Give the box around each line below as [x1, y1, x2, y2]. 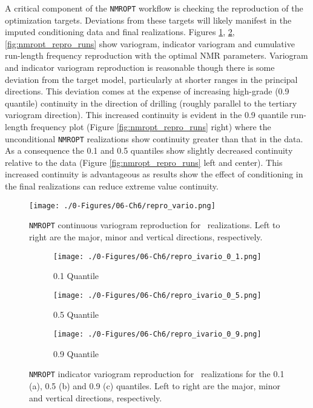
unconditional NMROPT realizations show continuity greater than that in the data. [5, 132, 303, 145]
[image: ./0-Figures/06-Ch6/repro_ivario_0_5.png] [53, 291, 262, 300]
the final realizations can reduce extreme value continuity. [5, 180, 219, 192]
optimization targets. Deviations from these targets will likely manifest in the [5, 13, 292, 26]
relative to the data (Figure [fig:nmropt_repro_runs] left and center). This [5, 156, 283, 168]
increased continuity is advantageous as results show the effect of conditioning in [5, 168, 303, 180]
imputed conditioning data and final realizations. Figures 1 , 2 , [5, 25, 235, 38]
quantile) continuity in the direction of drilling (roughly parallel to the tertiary [5, 96, 297, 109]
